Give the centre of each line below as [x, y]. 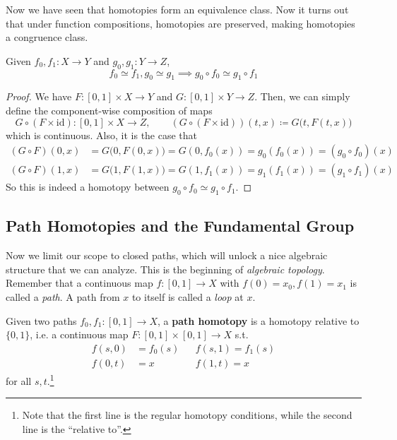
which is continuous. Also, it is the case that [102, 135]
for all [19, 380]
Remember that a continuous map [79, 283]
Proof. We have [39, 96]
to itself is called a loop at [188, 297]
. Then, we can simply [302, 96]
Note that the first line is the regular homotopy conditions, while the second [187, 415]
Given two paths [41, 320]
